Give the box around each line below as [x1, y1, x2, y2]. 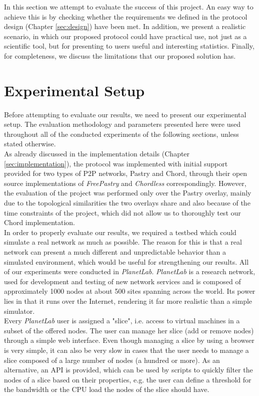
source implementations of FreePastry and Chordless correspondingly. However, [4, 177, 246, 188]
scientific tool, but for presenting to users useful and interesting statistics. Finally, [4, 41, 254, 51]
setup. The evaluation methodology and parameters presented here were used [4, 119, 240, 129]
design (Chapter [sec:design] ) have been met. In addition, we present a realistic [4, 21, 246, 32]
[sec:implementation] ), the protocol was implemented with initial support [4, 158, 228, 168]
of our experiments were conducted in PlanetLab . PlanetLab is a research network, [4, 266, 255, 277]
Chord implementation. [4, 217, 75, 228]
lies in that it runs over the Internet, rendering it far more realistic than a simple [4, 295, 252, 306]
